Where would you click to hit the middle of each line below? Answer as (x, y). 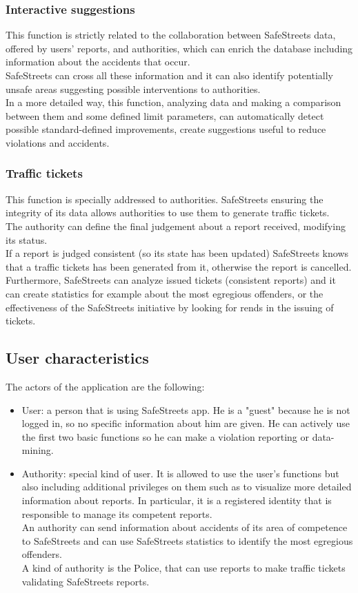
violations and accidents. (58, 142)
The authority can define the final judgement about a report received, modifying (176, 226)
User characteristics (77, 358)
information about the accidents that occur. (98, 62)
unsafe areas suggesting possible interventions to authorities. (133, 89)
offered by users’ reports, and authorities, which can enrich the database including (179, 48)
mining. (38, 450)
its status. (27, 239)
